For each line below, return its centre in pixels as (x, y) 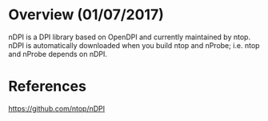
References (47, 87)
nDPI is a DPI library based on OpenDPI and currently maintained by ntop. (129, 37)
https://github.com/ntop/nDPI (57, 108)
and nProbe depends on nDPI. (58, 54)
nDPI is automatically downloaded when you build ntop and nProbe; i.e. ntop (134, 45)
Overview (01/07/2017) (86, 15)
